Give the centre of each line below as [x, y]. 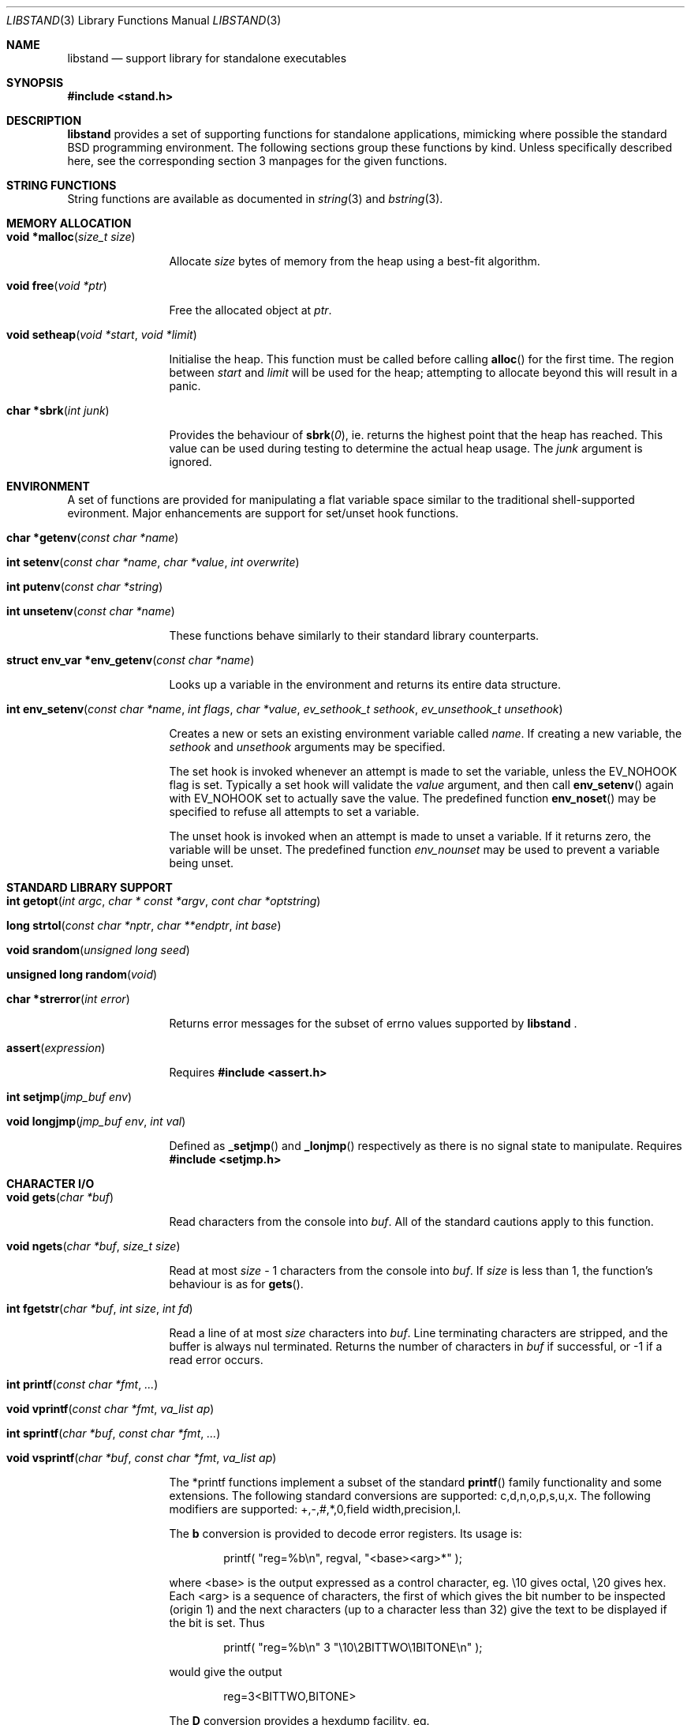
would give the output [226, 1672]
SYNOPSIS [35, 83]
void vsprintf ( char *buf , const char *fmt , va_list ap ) [142, 1458]
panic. [185, 386]
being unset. [202, 863]
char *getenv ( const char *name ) [93, 537]
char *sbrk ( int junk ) [58, 410]
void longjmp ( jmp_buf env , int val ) [96, 1121]
